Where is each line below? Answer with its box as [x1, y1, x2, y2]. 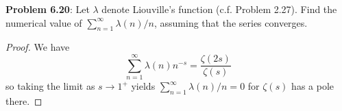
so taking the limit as [5, 79, 95, 93]
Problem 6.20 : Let [5, 2, 90, 16]
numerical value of [5, 15, 82, 29]
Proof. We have [5, 40, 70, 54]
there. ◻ [5, 93, 42, 108]
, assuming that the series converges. [154, 15, 308, 29]
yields [131, 79, 156, 93]
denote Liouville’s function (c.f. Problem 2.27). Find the [101, 2, 337, 16]
